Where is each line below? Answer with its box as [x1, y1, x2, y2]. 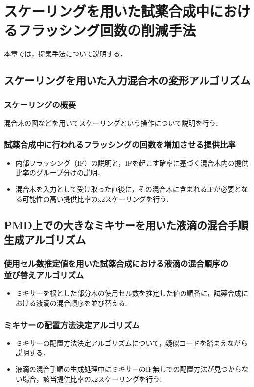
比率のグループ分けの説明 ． [15, 167, 104, 178]
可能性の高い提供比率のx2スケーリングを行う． [22, 193, 173, 204]
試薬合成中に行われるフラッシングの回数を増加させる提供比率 [4, 138, 236, 151]
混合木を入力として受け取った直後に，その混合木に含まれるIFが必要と [15, 183, 241, 194]
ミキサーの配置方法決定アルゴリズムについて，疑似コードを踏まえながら [15, 337, 248, 348]
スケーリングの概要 [4, 98, 76, 110]
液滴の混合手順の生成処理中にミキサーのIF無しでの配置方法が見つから [15, 364, 242, 374]
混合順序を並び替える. [56, 298, 127, 308]
